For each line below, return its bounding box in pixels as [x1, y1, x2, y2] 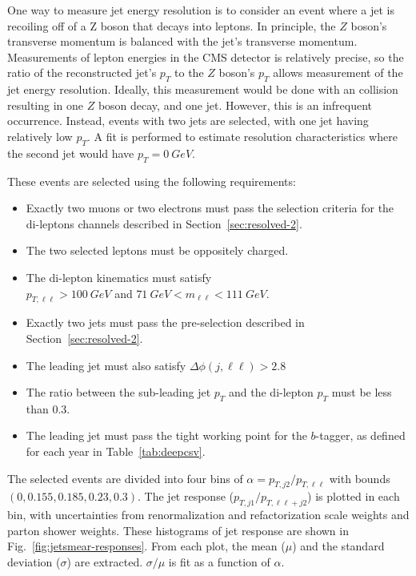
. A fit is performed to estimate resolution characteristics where [86, 127, 398, 144]
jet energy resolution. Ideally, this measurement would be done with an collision [7, 81, 398, 98]
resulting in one [7, 96, 84, 113]
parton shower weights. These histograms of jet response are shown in [7, 522, 349, 538]
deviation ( [7, 554, 61, 570]
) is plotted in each [307, 488, 400, 505]
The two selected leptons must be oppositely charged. [26, 242, 289, 259]
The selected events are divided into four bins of [7, 469, 243, 486]
